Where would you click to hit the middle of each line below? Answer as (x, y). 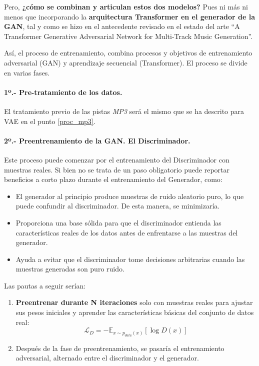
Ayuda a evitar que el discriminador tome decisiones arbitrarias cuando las (130, 259)
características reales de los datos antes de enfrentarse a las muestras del (127, 232)
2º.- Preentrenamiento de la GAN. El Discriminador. (97, 140)
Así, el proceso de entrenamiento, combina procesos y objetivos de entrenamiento (128, 53)
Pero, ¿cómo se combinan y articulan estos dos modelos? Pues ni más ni (126, 6)
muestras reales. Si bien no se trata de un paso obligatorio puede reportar (117, 169)
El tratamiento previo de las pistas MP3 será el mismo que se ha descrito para (124, 111)
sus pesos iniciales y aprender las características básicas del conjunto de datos (135, 312)
